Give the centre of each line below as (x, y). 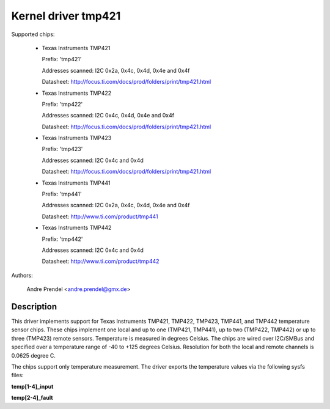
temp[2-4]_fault (32, 398)
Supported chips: (33, 34)
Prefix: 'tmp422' (62, 104)
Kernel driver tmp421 (66, 16)
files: (17, 375)
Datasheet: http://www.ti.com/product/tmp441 (100, 216)
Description (34, 307)
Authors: (22, 275)
